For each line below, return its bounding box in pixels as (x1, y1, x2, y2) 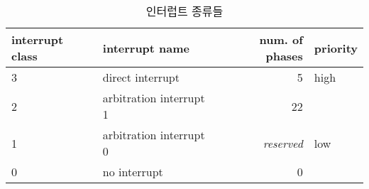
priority (314, 39, 358, 56)
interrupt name (102, 39, 190, 56)
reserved (263, 134, 303, 151)
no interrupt (102, 163, 163, 180)
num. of (259, 31, 303, 48)
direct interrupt (102, 69, 180, 85)
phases (265, 48, 303, 64)
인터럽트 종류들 (145, 3, 224, 19)
